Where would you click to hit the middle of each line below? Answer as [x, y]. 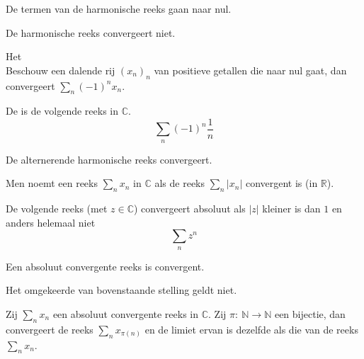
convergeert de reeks [50, 329]
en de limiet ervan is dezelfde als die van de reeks [251, 329]
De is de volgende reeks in [62, 111]
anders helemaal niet [51, 222]
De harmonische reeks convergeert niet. [91, 32]
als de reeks [180, 183]
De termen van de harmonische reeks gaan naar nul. [119, 8]
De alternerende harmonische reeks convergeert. [109, 159]
